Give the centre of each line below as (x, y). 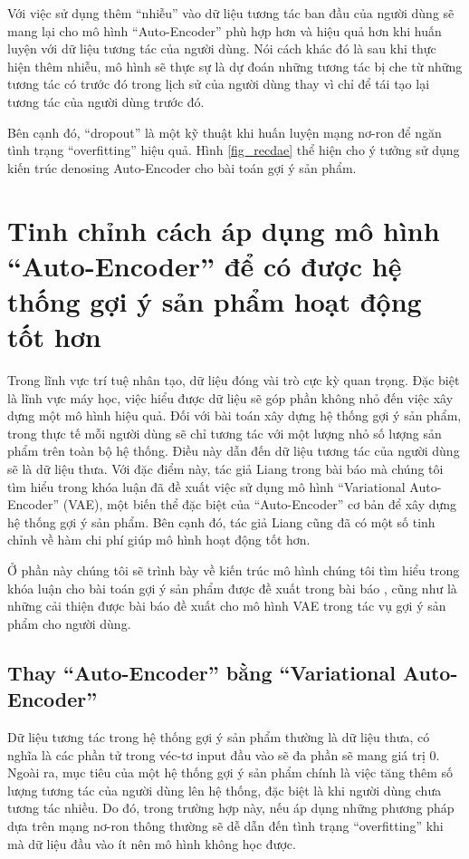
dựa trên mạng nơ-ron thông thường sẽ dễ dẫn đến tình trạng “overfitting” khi (225, 825)
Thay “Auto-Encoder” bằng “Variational (201, 672)
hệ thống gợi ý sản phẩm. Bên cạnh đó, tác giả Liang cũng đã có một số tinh (221, 521)
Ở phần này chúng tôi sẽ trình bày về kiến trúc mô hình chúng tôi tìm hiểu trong (234, 569)
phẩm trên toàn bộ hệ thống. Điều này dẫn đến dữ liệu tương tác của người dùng (234, 451)
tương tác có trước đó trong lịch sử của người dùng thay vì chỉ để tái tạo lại (219, 84)
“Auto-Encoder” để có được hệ (205, 265)
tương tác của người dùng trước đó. (106, 101)
